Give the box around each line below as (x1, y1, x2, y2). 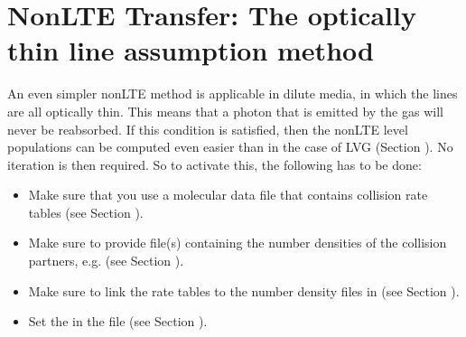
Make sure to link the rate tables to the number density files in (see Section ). (28, 281, 460, 300)
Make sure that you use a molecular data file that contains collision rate (28, 185, 428, 204)
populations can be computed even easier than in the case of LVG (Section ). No (7, 137, 453, 156)
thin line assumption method (7, 32, 374, 69)
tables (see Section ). (28, 202, 144, 221)
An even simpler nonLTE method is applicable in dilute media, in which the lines (7, 84, 458, 103)
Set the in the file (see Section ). (28, 312, 208, 331)
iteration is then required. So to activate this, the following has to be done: (7, 154, 422, 173)
